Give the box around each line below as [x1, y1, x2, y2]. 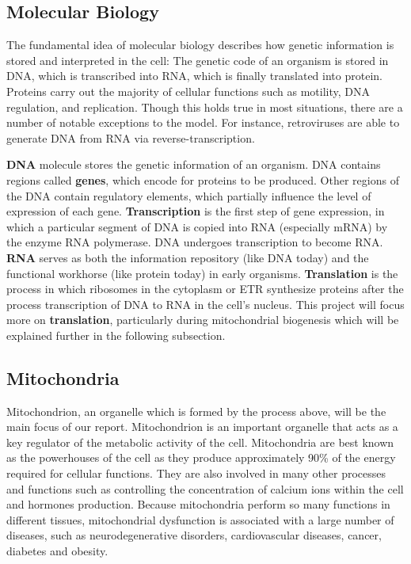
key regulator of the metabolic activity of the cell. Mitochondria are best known [6, 433, 394, 450]
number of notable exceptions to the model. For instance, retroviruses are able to [6, 114, 400, 131]
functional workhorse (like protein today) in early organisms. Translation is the [6, 265, 398, 281]
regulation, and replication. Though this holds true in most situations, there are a [6, 98, 403, 115]
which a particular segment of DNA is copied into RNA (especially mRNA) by [6, 218, 388, 234]
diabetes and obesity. [6, 543, 108, 559]
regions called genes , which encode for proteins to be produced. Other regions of [6, 171, 399, 188]
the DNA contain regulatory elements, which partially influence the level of [6, 187, 371, 204]
